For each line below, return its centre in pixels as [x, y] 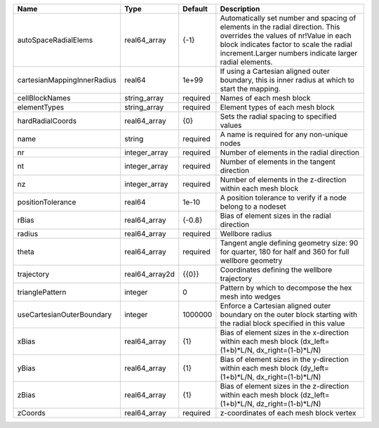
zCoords [31, 413]
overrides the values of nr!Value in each [286, 35]
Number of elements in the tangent [278, 162]
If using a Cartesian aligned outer [275, 71]
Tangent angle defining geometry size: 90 [289, 243]
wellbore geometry [251, 260]
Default [195, 9]
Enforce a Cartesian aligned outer [275, 306]
